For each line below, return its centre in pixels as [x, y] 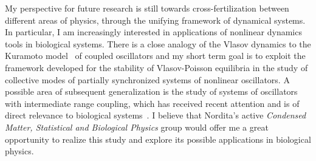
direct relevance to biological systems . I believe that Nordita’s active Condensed [156, 115]
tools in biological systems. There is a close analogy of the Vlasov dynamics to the [158, 43]
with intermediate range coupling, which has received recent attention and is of [152, 103]
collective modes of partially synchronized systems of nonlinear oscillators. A [147, 79]
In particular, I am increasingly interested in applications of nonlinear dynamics [153, 32]
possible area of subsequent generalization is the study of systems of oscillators [151, 91]
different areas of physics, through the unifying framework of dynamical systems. [155, 20]
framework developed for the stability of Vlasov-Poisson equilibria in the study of [156, 67]
